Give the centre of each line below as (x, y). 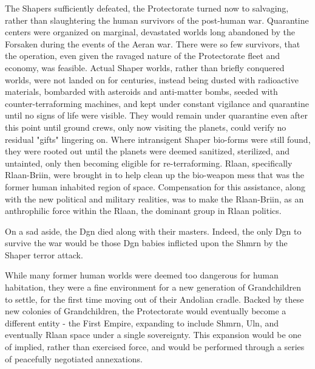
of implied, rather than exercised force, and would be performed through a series (155, 347)
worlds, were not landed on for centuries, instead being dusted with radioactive (152, 79)
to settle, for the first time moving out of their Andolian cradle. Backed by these (154, 299)
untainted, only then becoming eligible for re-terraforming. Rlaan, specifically (149, 163)
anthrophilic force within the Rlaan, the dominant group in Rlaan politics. (143, 211)
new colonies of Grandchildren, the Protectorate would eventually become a (146, 311)
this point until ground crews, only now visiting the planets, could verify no (146, 127)
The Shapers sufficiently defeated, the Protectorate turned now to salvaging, (147, 8)
